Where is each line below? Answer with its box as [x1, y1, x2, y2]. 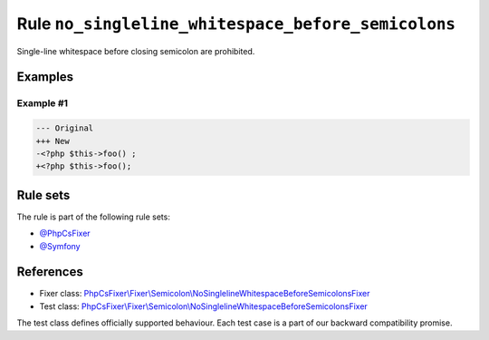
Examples [16, 69, 74, 85]
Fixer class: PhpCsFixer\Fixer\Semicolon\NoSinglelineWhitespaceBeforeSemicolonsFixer [39, 288, 370, 299]
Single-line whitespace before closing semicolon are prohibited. [16, 45, 255, 56]
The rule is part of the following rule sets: [16, 211, 171, 222]
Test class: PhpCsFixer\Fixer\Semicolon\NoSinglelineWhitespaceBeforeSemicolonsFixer [39, 300, 369, 312]
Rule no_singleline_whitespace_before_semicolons [16, 14, 456, 34]
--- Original [35, 123, 94, 133]
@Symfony [39, 240, 81, 251]
